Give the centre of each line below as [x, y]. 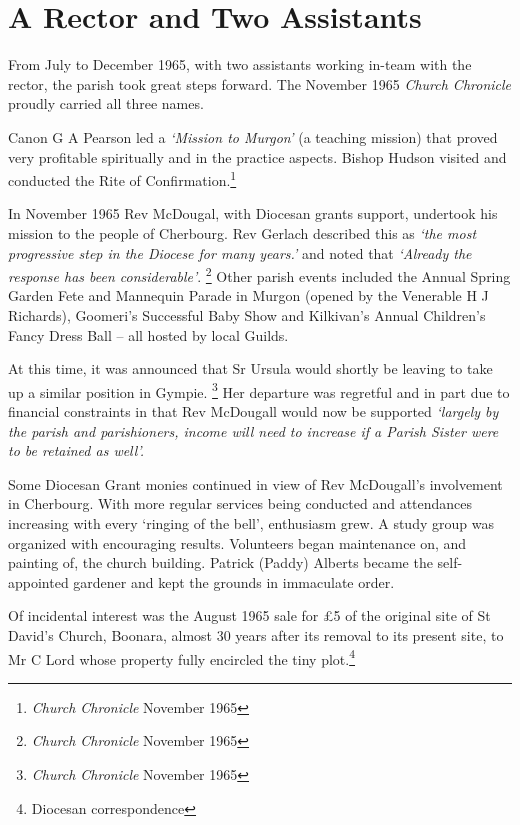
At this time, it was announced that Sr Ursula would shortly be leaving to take [250, 368]
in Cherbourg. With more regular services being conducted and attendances [240, 503]
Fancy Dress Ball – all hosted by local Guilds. [148, 334]
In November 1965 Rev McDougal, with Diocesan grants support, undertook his [253, 213]
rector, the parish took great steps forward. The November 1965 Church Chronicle [260, 83]
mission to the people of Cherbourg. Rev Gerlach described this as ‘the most [242, 232]
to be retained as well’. [76, 450]
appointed [38, 581]
